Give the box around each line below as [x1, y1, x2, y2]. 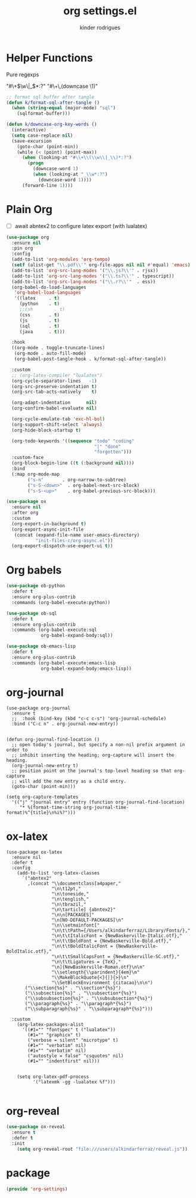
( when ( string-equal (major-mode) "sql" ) [11, 105, 116, 111]
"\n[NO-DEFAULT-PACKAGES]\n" [51, 917, 124, 923]
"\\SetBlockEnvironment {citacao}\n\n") [51, 980, 153, 986]
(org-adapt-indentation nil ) [11, 400, 97, 406]
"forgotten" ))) [94, 449, 132, 455]
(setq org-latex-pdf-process [17, 1074, 89, 1080]
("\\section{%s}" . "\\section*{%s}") [24, 985, 121, 991]
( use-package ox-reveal [6, 1124, 66, 1130]
